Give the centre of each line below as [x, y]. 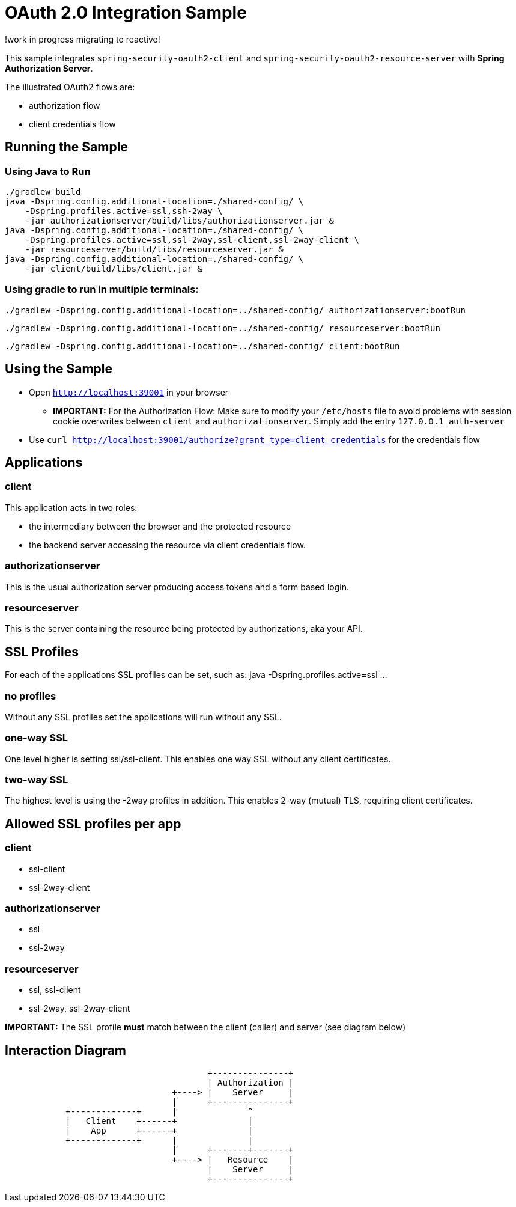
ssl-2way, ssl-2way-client [80, 1009]
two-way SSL [37, 780]
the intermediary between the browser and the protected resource [160, 526]
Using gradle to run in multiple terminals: [102, 289]
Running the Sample [66, 147]
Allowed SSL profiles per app [93, 824]
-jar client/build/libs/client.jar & [114, 268]
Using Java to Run [48, 171]
